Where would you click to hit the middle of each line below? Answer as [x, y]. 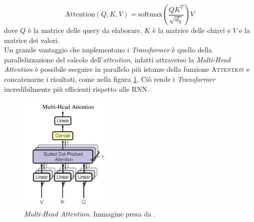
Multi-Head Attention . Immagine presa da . [90, 214]
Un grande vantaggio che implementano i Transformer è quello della [108, 50]
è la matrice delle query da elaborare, [85, 30]
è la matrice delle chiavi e [191, 30]
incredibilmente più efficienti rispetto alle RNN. [77, 89]
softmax [150, 14]
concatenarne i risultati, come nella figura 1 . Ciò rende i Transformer [110, 79]
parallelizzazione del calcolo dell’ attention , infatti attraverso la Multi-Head [117, 59]
